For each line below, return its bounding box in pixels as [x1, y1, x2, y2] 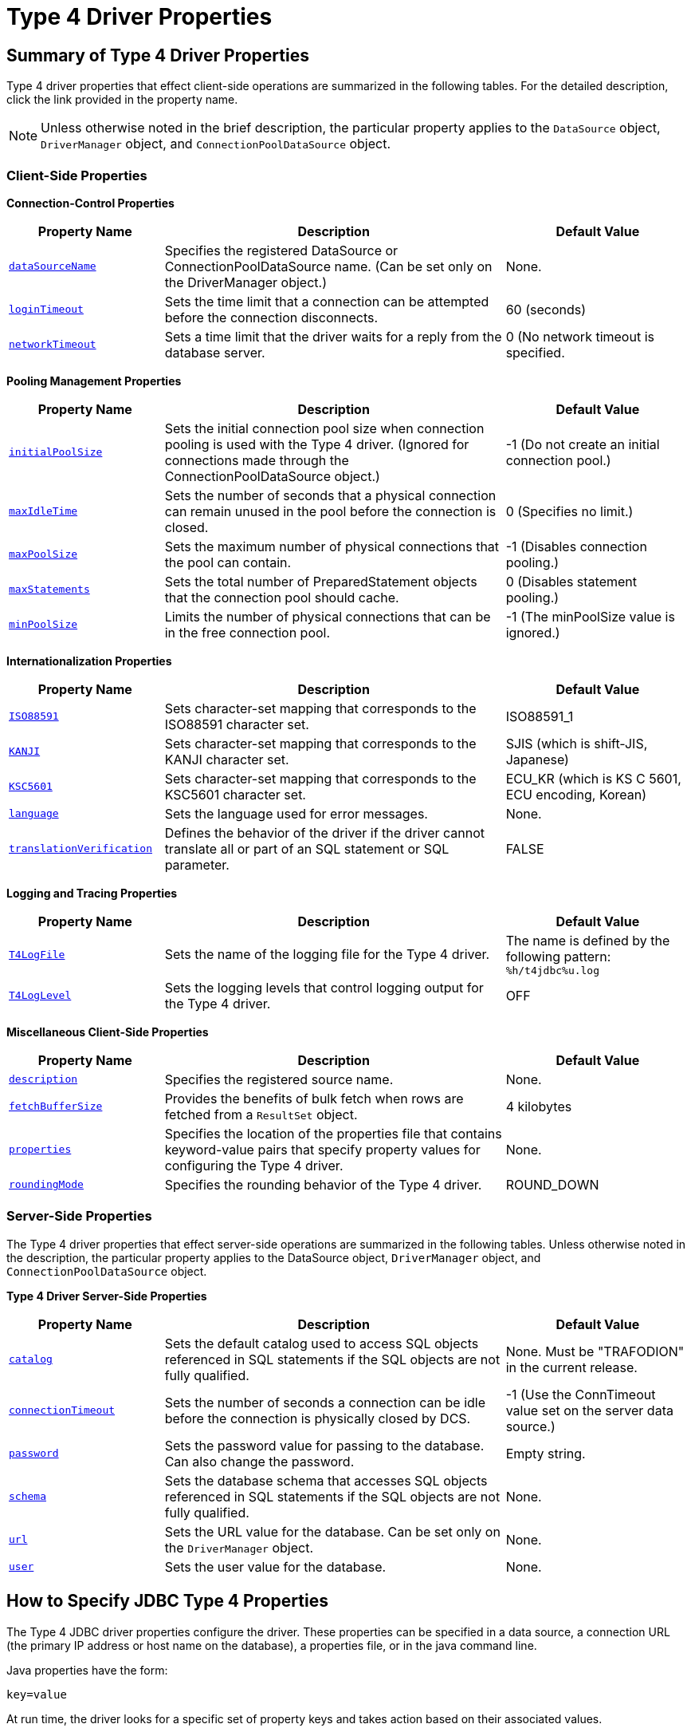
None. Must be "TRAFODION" [505, 1343, 685, 1359]
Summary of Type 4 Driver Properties [6, 45, 309, 65]
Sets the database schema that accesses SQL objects [164, 1472, 488, 1489]
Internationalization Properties [6, 653, 172, 668]
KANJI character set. [164, 751, 289, 767]
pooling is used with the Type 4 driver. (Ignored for [164, 436, 469, 452]
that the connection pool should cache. [164, 589, 399, 606]
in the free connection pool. [164, 624, 331, 641]
